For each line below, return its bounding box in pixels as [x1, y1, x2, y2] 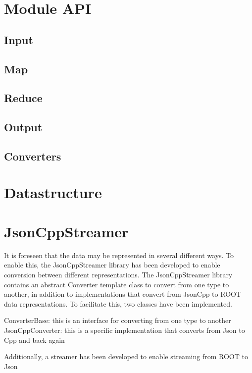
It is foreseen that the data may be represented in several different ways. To [4, 250, 234, 260]
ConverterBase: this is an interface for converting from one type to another [4, 315, 231, 325]
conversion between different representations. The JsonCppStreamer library [4, 269, 233, 279]
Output [4, 119, 43, 135]
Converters [4, 148, 61, 163]
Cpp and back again [4, 334, 65, 345]
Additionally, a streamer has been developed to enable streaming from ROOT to [4, 351, 248, 362]
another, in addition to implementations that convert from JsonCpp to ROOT [4, 289, 242, 299]
